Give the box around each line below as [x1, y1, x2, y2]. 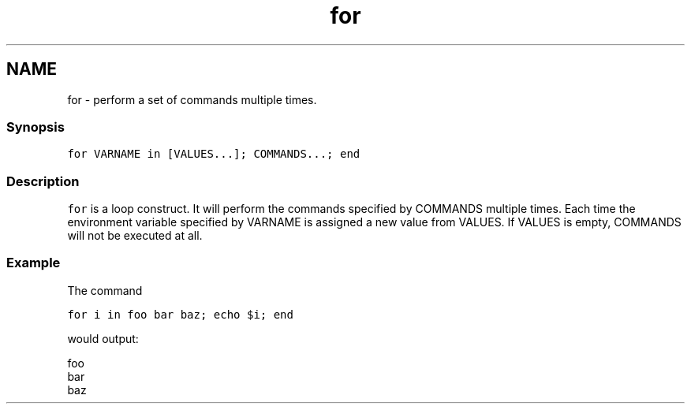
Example [6, 255, 61, 271]
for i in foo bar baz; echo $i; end [67, 307, 293, 321]
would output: [67, 331, 139, 345]
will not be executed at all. [67, 229, 203, 243]
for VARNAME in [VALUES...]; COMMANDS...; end [67, 147, 360, 161]
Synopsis [6, 118, 65, 135]
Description [6, 173, 80, 189]
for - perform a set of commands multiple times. [67, 92, 317, 106]
